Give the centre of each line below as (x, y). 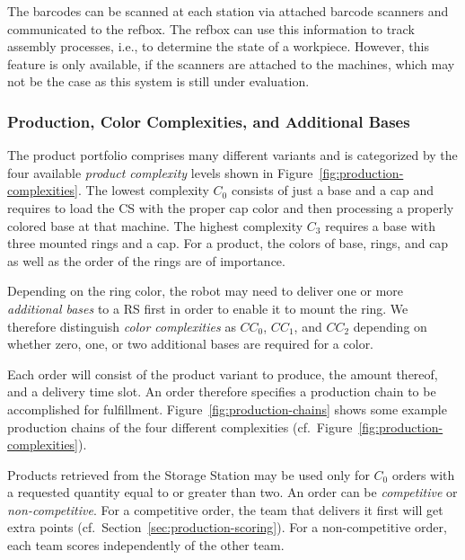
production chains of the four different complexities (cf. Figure (180, 427)
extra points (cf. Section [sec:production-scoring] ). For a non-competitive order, (227, 527)
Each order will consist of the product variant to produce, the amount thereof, (223, 373)
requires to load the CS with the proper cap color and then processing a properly (231, 207)
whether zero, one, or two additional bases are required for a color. (191, 344)
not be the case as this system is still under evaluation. (158, 81)
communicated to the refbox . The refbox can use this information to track (211, 28)
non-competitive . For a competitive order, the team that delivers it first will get (225, 509)
